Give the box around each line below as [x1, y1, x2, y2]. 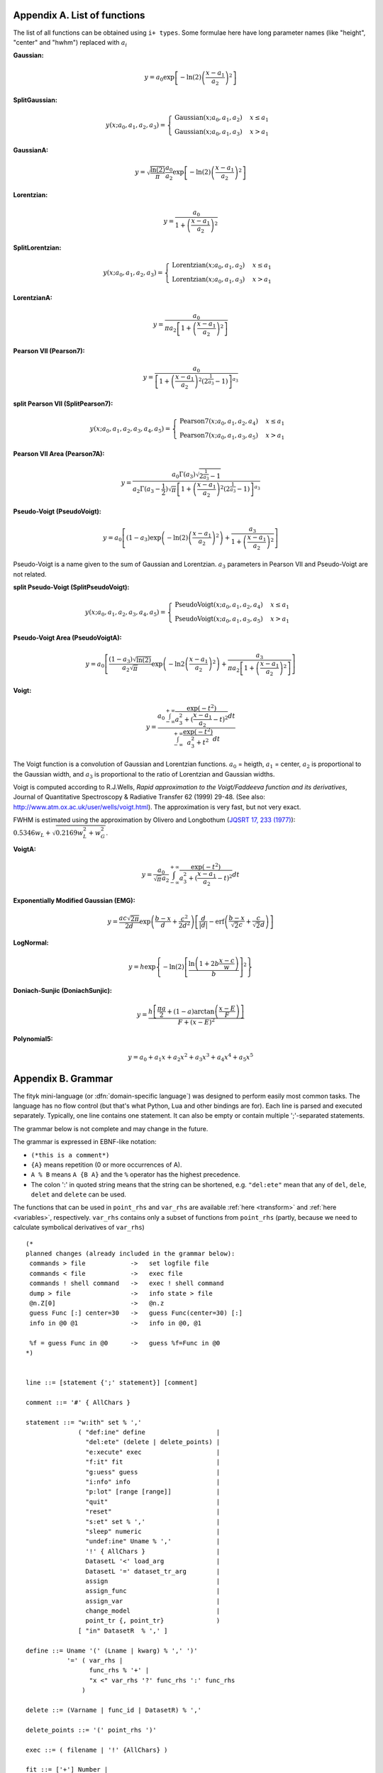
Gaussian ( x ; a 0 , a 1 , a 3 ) [174, 128, 243, 138]
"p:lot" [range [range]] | [85, 1488, 221, 1496]
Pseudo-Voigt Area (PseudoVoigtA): [13, 633, 122, 642]
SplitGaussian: [13, 96, 58, 104]
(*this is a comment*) [30, 1151, 110, 1159]
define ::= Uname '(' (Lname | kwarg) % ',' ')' [26, 1646, 198, 1655]
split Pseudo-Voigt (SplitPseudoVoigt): [13, 583, 130, 591]
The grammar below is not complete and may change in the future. [13, 1124, 209, 1133]
